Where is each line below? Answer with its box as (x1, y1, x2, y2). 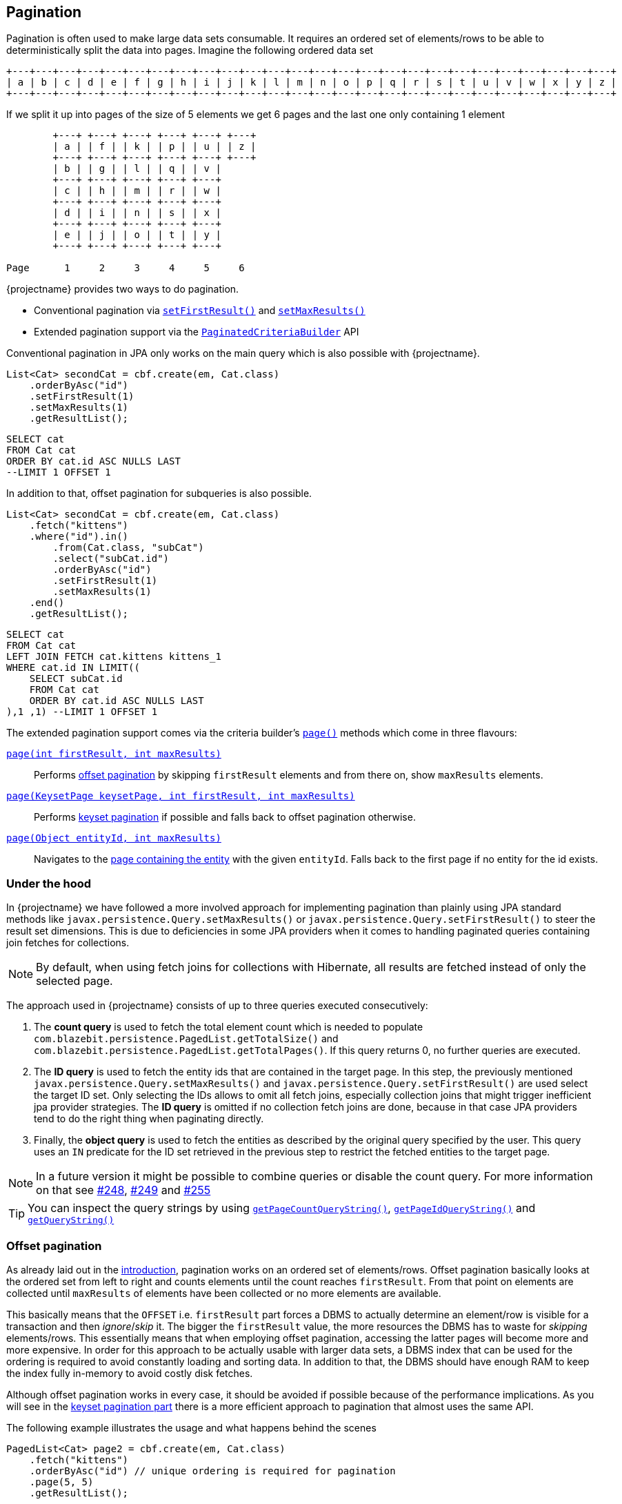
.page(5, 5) (29, 1476, 94, 1487)
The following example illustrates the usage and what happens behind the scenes (6, 1421, 377, 1434)
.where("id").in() (29, 531, 129, 543)
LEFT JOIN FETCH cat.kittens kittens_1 (6, 651, 221, 663)
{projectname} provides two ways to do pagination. (6, 283, 239, 295)
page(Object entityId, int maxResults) (6, 832, 221, 844)
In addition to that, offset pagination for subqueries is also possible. (6, 487, 312, 500)
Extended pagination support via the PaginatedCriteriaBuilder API (34, 326, 359, 338)
